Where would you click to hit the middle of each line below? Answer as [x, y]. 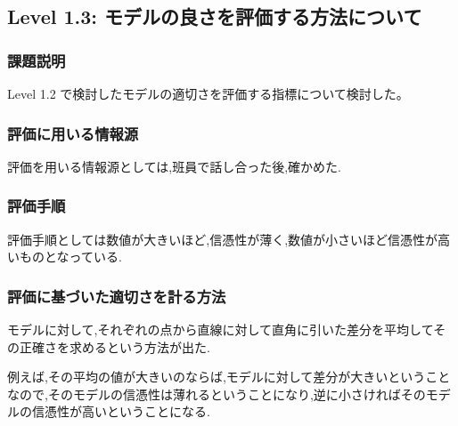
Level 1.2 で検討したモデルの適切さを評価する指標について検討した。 [208, 93]
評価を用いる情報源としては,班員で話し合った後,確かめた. [174, 166]
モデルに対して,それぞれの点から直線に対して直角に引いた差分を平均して [221, 330]
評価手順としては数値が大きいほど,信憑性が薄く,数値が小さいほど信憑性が [223, 239]
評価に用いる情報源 [73, 133]
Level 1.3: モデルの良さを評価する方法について [215, 16]
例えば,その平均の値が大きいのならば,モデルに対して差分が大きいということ [229, 377]
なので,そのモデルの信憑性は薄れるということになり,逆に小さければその [217, 394]
